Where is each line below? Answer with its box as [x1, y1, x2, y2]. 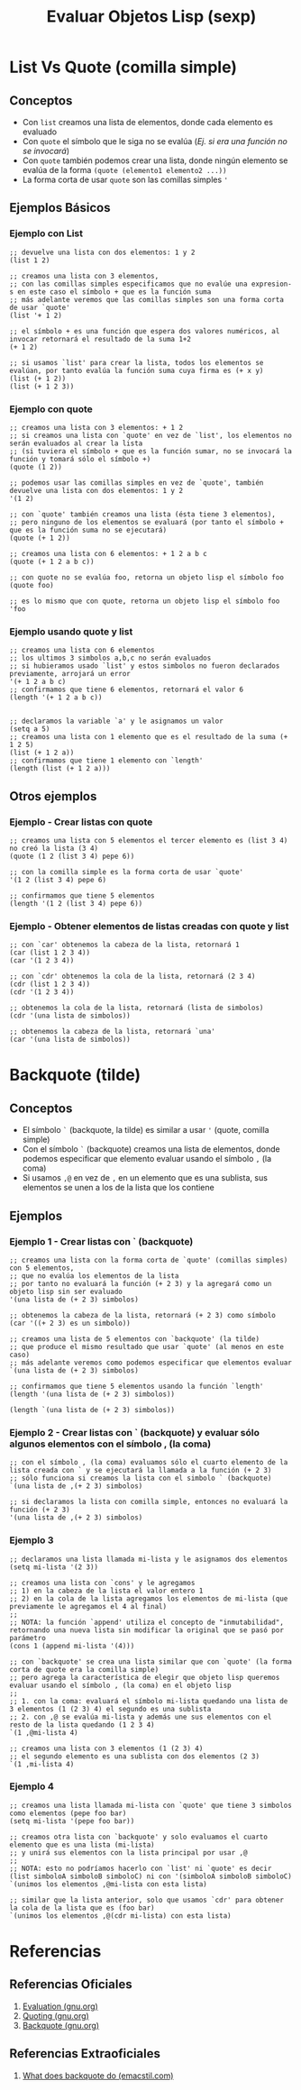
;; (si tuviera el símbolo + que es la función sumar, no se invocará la [9, 446, 293, 456]
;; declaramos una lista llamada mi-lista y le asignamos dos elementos [9, 1555, 288, 1564]
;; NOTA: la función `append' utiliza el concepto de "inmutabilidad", [9, 1618, 284, 1627]
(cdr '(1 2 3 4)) [9, 988, 75, 997]
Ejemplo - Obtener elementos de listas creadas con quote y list [9, 919, 290, 932]
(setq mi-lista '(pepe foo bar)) [9, 1816, 135, 1826]
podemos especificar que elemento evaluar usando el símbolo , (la [22, 1154, 272, 1164]
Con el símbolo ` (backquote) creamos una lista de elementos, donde [22, 1144, 281, 1155]
